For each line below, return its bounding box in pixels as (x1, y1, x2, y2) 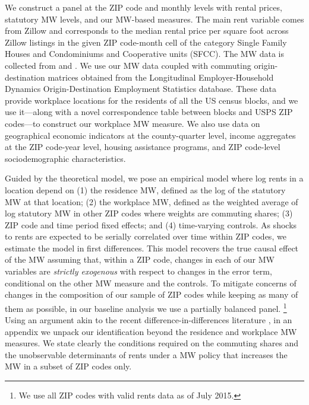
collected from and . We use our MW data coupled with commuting (5, 59, 251, 71)
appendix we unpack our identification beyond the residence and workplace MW (5, 325, 297, 337)
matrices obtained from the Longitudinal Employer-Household (48, 71, 274, 83)
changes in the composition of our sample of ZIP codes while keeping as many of (5, 288, 298, 301)
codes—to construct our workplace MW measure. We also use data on (5, 117, 260, 129)
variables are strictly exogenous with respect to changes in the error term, (5, 265, 272, 278)
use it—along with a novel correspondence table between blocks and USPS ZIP (5, 106, 293, 118)
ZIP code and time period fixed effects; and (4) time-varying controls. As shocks (5, 218, 297, 231)
